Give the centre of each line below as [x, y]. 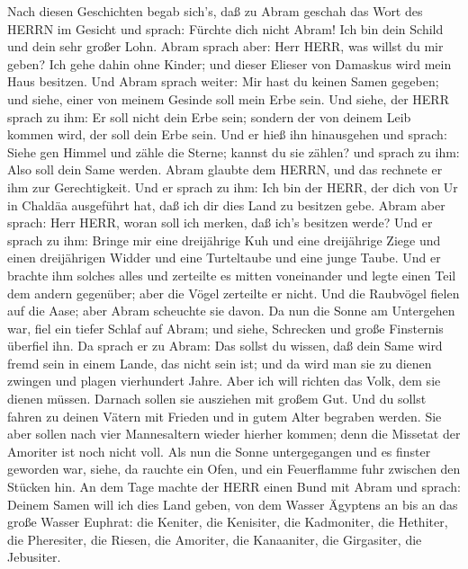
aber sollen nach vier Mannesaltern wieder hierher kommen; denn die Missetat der [234, 434]
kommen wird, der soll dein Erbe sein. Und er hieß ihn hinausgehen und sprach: [227, 134]
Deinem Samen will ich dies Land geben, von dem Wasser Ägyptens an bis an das [233, 504]
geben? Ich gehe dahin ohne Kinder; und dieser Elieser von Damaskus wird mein [229, 63]
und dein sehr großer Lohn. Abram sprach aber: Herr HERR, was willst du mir [225, 46]
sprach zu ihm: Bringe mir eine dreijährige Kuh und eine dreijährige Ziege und [224, 240]
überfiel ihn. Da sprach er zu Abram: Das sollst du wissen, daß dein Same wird [225, 346]
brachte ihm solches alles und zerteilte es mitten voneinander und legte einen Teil [232, 275]
